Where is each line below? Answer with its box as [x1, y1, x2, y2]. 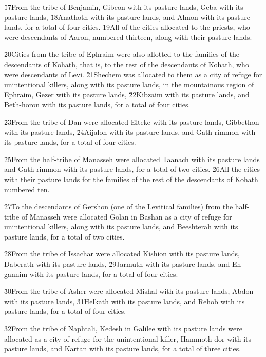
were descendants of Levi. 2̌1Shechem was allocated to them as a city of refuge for [4, 69, 262, 80]
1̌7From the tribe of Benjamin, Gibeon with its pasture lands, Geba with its [4, 2, 243, 12]
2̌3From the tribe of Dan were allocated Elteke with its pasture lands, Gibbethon [4, 116, 259, 127]
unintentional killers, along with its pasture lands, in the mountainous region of [4, 79, 254, 90]
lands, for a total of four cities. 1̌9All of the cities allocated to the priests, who [4, 22, 250, 32]
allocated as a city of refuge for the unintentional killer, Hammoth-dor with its [4, 333, 251, 344]
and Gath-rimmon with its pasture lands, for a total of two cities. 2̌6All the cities [4, 164, 260, 174]
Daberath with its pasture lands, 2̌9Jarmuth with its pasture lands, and [4, 259, 230, 269]
